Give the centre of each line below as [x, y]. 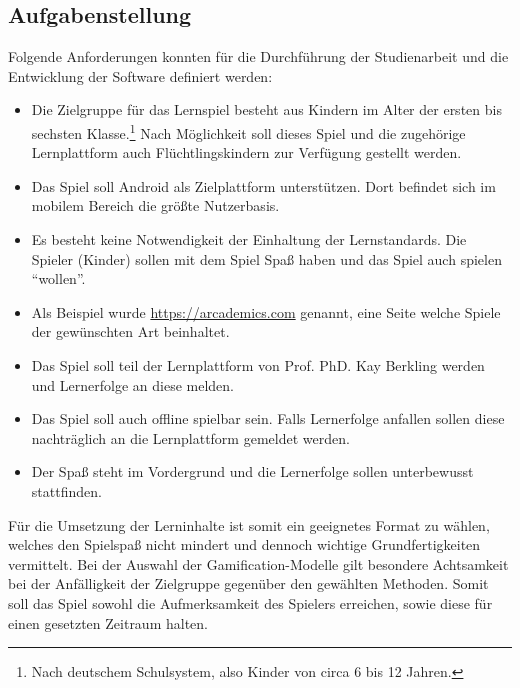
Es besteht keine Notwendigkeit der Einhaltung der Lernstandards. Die [249, 239]
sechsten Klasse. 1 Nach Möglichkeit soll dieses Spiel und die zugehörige [248, 131]
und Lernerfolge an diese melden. [132, 384]
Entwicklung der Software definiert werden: [140, 75]
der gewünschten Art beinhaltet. [130, 331]
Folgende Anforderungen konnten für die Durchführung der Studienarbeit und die [258, 56]
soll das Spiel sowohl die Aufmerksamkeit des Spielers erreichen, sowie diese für [250, 602]
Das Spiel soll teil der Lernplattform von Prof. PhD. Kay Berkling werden [258, 364]
